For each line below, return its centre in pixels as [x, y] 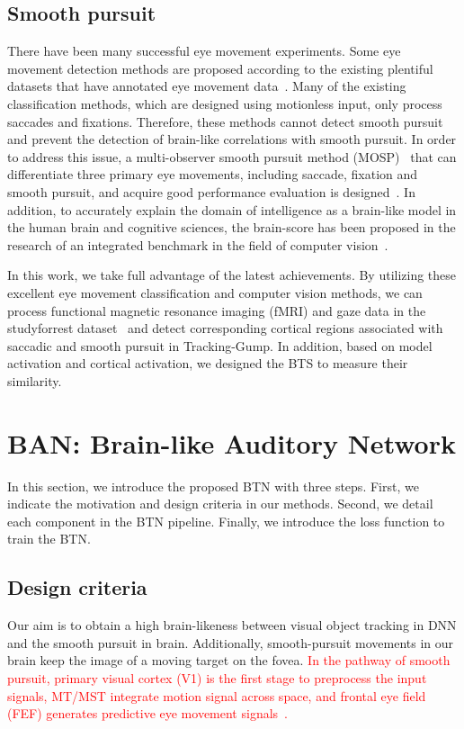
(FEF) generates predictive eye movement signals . [147, 713]
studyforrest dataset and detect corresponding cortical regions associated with [225, 328]
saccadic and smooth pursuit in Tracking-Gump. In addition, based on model [220, 345]
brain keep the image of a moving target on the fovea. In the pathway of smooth [229, 660]
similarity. [35, 380]
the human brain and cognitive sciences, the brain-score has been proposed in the [232, 227]
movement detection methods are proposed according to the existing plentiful [220, 68]
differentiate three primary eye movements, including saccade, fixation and [213, 174]
